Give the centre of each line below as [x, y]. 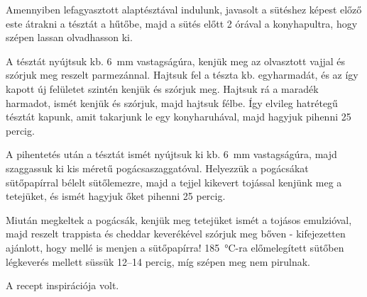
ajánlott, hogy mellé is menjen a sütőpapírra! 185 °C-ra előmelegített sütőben [175, 247]
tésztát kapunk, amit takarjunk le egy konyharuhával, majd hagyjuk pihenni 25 [179, 117]
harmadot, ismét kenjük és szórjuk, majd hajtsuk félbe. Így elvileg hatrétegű [172, 102]
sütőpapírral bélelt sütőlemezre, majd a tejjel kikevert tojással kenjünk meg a [174, 182]
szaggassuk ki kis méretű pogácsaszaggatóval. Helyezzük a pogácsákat [157, 168]
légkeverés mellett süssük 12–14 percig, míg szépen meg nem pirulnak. [158, 261]
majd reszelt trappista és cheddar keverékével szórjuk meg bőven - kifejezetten [176, 234]
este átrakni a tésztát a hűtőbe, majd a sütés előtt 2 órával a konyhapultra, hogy [182, 23]
